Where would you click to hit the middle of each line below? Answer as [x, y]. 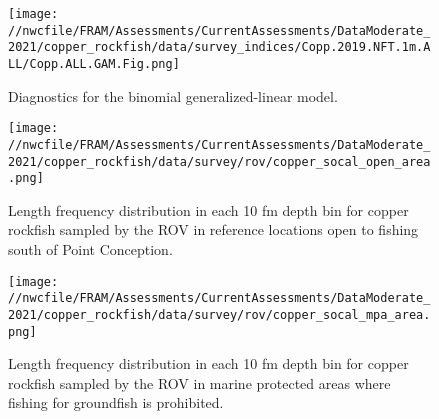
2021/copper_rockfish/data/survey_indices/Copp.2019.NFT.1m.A [219, 47]
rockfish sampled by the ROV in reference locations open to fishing [213, 229]
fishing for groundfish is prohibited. [116, 402]
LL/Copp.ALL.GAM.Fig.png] [94, 63]
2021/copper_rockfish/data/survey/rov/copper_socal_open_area [219, 161]
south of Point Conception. [90, 249]
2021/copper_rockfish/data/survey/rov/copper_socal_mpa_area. [219, 314]
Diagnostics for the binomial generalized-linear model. [173, 95]
